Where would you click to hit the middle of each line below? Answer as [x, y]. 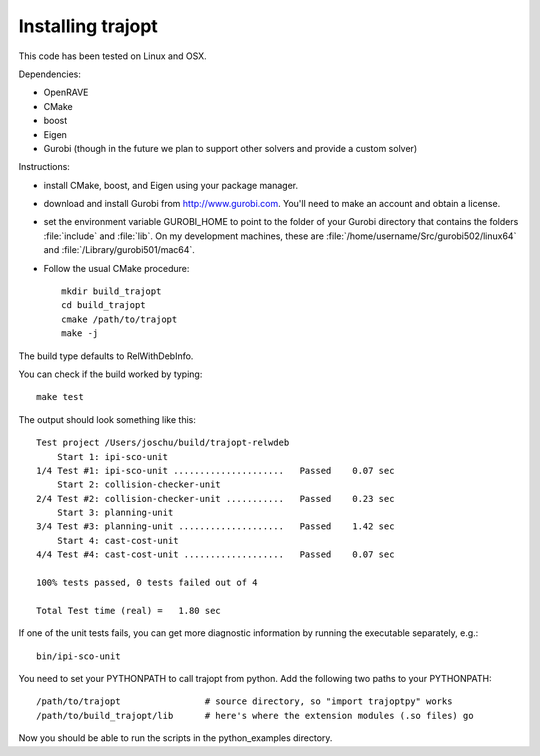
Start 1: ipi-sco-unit [112, 456]
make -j [80, 333]
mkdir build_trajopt [111, 291]
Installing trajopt [88, 26]
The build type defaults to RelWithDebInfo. [106, 356]
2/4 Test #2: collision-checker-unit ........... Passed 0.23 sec [215, 498]
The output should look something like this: [107, 419]
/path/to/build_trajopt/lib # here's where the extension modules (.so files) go [255, 715]
